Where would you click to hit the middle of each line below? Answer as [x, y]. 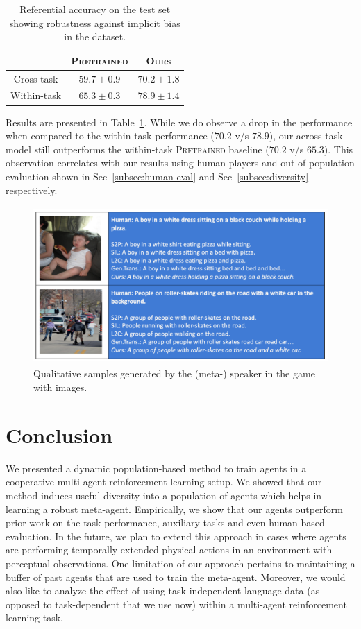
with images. [60, 387]
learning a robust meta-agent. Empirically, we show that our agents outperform [175, 509]
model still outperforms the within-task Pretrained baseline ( [137, 149]
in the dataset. [95, 36]
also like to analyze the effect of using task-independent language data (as [163, 591]
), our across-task [306, 136]
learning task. [34, 618]
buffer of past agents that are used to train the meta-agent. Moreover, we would [176, 577]
